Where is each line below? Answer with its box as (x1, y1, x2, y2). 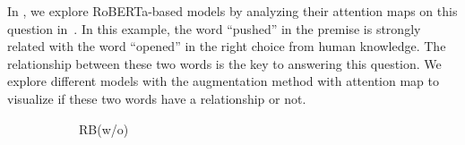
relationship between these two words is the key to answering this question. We (7, 54, 442, 72)
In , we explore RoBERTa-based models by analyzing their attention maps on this (7, 2, 458, 20)
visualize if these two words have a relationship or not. (7, 89, 306, 107)
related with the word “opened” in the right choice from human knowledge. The (7, 37, 446, 55)
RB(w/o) (79, 119, 129, 138)
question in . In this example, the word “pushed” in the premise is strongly (7, 19, 421, 38)
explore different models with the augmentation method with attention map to (7, 72, 439, 90)
